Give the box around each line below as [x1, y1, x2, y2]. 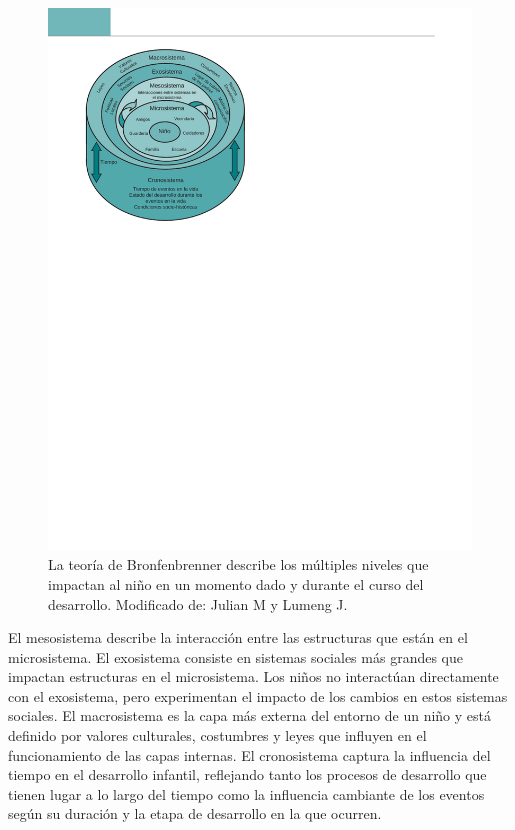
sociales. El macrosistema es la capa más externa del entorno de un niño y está [8, 705, 491, 726]
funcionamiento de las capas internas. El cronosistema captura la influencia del [8, 744, 491, 765]
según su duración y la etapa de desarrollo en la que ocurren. [8, 803, 382, 824]
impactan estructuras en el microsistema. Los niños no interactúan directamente [8, 666, 499, 687]
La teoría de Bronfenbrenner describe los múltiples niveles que [48, 554, 429, 575]
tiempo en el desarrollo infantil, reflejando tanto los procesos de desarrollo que [8, 764, 487, 785]
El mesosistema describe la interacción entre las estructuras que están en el [8, 627, 468, 648]
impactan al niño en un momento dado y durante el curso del [48, 573, 424, 594]
